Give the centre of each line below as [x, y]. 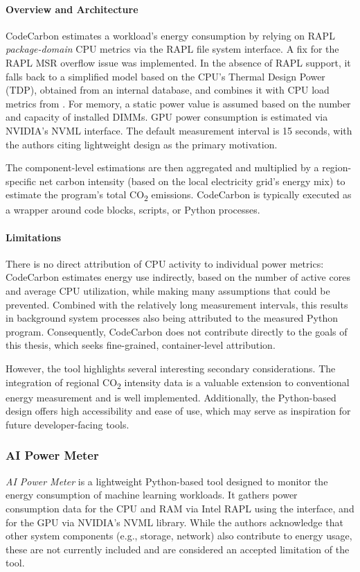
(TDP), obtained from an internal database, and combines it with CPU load [168, 90]
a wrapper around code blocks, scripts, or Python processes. [133, 210]
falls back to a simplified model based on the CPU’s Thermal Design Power [165, 76]
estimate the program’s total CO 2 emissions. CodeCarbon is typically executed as [179, 196]
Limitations [34, 237]
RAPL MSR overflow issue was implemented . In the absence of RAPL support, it [178, 62]
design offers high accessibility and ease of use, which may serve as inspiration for [178, 411]
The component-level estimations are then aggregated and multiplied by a [162, 167]
